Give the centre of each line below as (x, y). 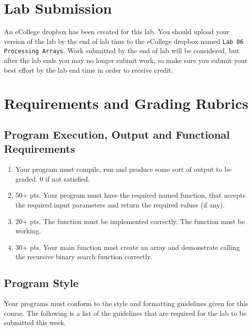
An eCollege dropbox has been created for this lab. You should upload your (117, 31)
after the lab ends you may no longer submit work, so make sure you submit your (126, 60)
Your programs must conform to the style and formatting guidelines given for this (126, 303)
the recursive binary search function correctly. (84, 257)
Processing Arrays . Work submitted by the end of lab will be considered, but (122, 51)
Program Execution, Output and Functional (117, 134)
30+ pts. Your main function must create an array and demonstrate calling (127, 247)
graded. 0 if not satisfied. (53, 178)
